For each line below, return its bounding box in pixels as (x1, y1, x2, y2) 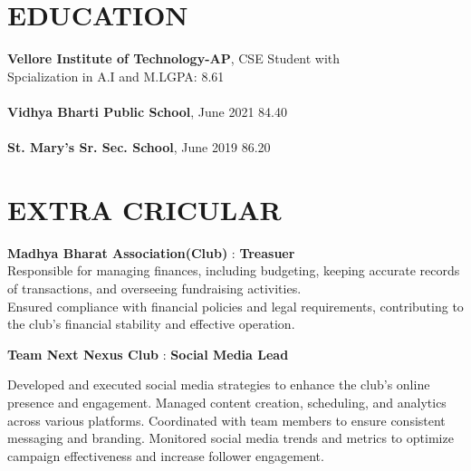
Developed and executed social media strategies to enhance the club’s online (7, 375, 430, 394)
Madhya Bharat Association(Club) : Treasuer (7, 243, 295, 262)
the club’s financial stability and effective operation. (7, 314, 295, 333)
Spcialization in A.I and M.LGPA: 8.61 (7, 66, 225, 85)
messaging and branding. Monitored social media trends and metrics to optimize (7, 428, 454, 447)
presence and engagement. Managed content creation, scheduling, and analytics (7, 392, 447, 411)
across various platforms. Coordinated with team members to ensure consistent (7, 410, 446, 429)
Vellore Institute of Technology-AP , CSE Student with (7, 49, 341, 68)
